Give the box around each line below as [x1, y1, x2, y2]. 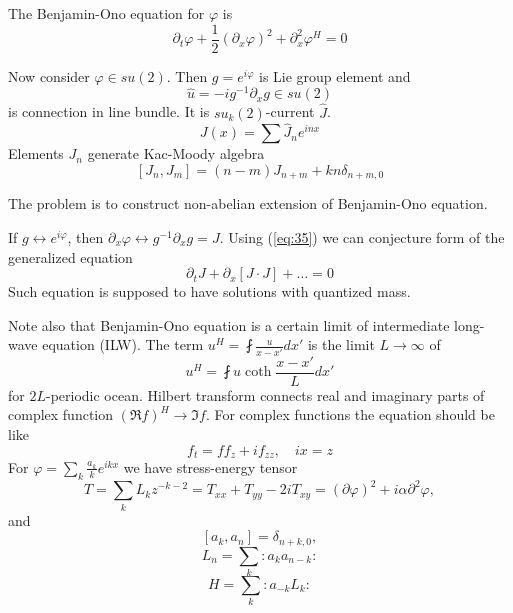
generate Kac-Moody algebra [87, 143, 265, 164]
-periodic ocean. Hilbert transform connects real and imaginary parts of [45, 384, 485, 405]
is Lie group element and [258, 65, 411, 86]
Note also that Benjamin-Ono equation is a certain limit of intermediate [8, 314, 450, 335]
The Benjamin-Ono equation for [8, 3, 205, 23]
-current [265, 101, 315, 122]
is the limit [307, 334, 375, 355]
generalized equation [8, 246, 133, 267]
